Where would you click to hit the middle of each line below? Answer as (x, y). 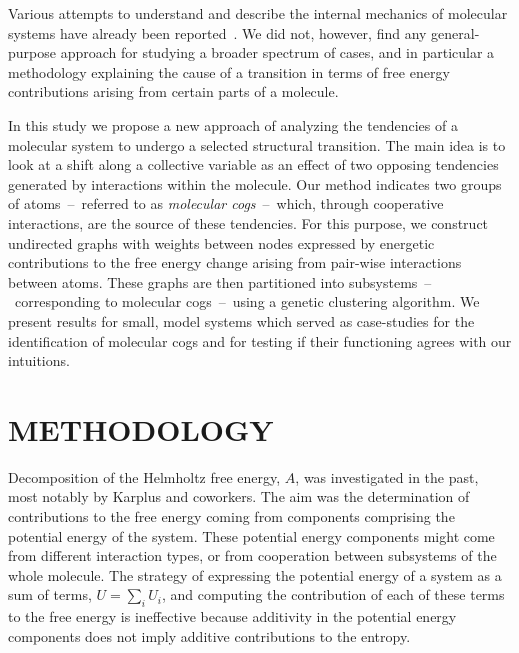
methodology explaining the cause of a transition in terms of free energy (229, 71)
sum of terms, (50, 594)
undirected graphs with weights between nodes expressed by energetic (221, 242)
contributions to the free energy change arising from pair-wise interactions (235, 262)
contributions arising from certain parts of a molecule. (173, 91)
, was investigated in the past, (387, 476)
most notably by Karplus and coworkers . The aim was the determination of (239, 496)
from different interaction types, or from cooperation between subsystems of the (252, 555)
